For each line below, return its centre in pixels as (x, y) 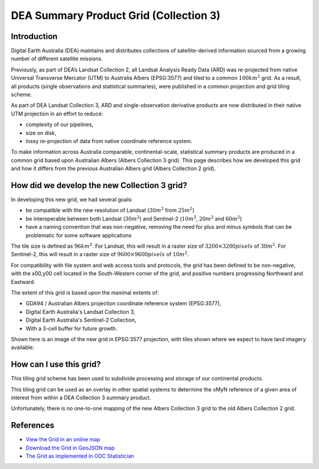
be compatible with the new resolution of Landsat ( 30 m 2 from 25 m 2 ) (110, 210)
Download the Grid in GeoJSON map (70, 448)
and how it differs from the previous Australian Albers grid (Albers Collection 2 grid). (113, 169)
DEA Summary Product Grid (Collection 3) (116, 15)
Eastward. (23, 282)
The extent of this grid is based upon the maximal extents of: (85, 292)
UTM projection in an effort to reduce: (57, 114)
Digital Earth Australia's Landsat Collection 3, (80, 312)
